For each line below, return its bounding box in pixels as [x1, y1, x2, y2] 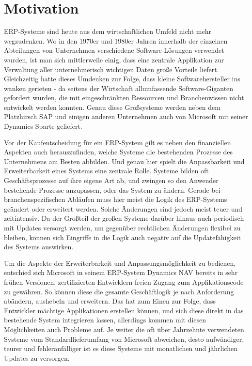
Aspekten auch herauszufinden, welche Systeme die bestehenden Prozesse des [4, 147, 233, 157]
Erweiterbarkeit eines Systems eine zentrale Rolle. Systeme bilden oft [4, 166, 209, 176]
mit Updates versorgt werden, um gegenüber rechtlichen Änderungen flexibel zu [4, 223, 241, 232]
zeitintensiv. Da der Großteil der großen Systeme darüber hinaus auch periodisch [4, 213, 244, 223]
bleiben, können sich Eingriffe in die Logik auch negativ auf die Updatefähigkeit [4, 232, 241, 242]
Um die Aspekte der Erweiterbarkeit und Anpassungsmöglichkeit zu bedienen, [4, 258, 236, 268]
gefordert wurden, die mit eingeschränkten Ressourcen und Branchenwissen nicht [4, 92, 244, 103]
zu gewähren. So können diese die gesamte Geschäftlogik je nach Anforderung [4, 286, 234, 296]
